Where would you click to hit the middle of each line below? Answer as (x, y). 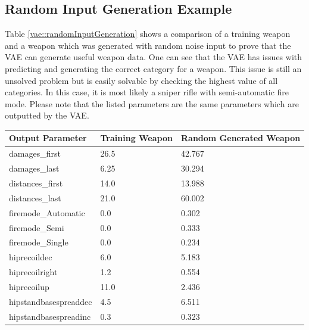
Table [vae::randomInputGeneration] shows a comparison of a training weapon (148, 34)
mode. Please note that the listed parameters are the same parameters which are (152, 103)
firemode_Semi (37, 227)
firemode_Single (39, 242)
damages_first (35, 153)
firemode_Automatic (47, 212)
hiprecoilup (29, 286)
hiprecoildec (31, 257)
